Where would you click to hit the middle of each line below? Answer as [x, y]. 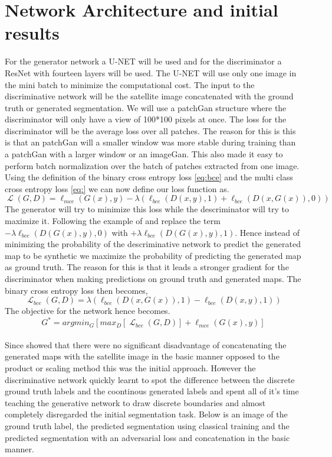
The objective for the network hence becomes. [88, 311]
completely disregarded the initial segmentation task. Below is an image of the [146, 414]
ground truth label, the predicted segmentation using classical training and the [147, 426]
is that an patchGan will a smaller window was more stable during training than [150, 142]
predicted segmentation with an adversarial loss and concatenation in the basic [147, 437]
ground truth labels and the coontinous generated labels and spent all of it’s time [152, 391]
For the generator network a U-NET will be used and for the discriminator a [143, 61]
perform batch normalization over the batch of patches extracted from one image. [152, 165]
